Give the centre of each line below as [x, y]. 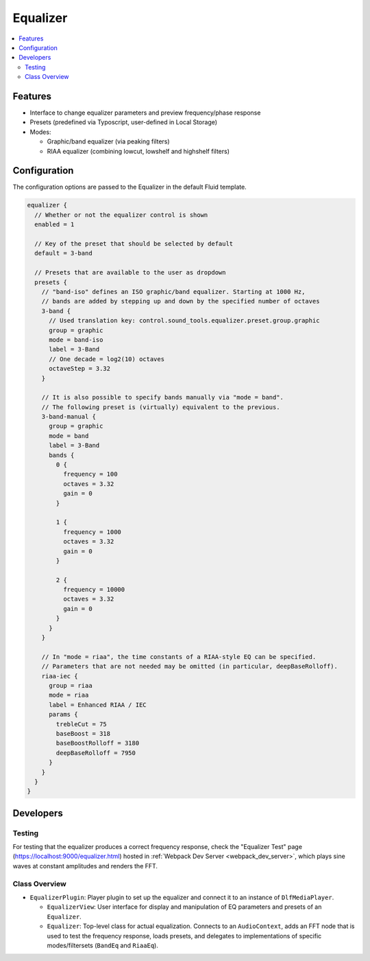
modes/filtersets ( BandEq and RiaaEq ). [103, 945]
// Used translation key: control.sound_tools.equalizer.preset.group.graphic [184, 321]
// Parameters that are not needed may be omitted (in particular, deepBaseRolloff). [190, 667]
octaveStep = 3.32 [80, 369]
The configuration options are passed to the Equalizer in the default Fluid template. [129, 187]
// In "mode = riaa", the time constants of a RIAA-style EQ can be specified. [179, 657]
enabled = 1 [54, 224]
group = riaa [71, 685]
